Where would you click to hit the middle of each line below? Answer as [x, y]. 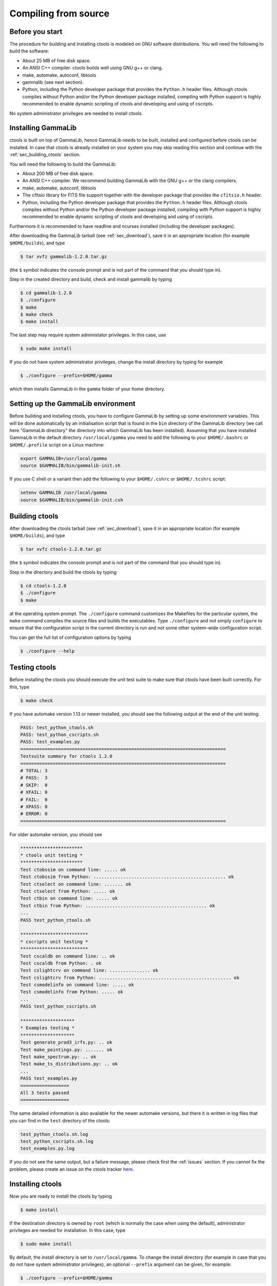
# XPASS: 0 [34, 807]
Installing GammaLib [43, 128]
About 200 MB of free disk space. [58, 174]
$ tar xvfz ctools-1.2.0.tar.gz [61, 549]
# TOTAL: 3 [34, 771]
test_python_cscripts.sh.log [57, 1141]
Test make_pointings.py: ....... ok [66, 1050]
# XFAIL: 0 [34, 792]
